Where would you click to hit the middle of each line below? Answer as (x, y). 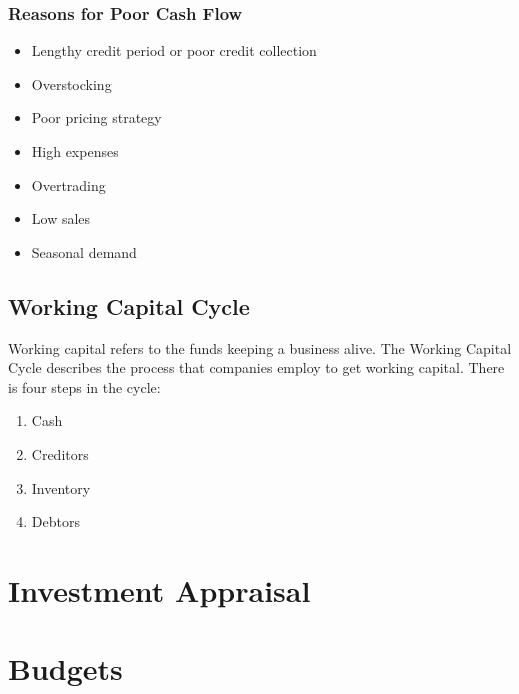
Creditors (60, 453)
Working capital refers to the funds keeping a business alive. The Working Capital (260, 347)
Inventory (61, 487)
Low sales (61, 218)
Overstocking (71, 83)
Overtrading (68, 184)
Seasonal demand (84, 251)
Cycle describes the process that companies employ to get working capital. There (256, 367)
